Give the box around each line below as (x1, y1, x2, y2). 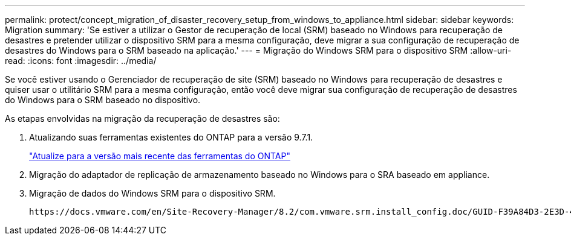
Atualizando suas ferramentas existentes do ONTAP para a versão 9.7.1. (29, 132, 313, 142)
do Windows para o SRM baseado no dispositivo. (5, 95, 201, 105)
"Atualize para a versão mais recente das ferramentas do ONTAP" (29, 151, 290, 161)
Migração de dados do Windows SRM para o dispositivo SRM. (29, 188, 276, 198)
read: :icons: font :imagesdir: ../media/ (5, 55, 157, 66)
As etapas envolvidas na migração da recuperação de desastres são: (5, 113, 280, 124)
